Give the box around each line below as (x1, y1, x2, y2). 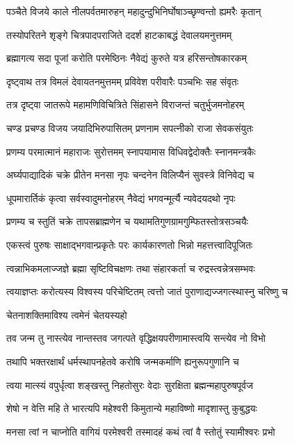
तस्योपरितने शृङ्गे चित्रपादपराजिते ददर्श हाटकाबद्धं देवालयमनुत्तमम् (6, 27, 232, 42)
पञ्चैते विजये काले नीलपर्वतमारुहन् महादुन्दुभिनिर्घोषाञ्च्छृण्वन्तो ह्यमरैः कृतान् (6, 4, 261, 18)
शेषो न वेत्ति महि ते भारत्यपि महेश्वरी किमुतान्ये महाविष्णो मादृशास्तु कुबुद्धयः (6, 401, 257, 416)
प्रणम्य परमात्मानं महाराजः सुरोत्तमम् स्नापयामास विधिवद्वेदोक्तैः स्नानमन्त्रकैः (6, 144, 256, 158)
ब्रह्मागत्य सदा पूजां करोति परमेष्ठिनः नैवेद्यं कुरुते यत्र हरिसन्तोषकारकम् (6, 51, 247, 65)
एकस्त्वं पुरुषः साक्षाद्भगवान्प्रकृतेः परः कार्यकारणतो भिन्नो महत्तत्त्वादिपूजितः (6, 237, 253, 252)
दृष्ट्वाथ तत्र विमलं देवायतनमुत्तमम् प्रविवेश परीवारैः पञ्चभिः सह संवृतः (6, 74, 239, 88)
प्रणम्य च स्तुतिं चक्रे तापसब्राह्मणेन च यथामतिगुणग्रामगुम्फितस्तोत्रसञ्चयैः (6, 214, 248, 229)
